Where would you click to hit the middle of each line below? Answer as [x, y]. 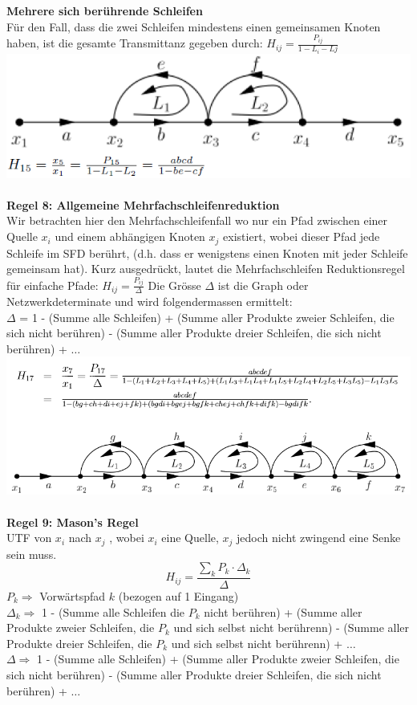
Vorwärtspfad [73, 595]
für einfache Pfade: [53, 285]
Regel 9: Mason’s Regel [73, 522]
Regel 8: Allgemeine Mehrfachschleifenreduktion [143, 204]
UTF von [29, 538]
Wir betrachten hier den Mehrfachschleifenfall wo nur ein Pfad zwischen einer [197, 220]
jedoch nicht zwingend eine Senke [319, 538]
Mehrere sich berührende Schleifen [105, 10]
